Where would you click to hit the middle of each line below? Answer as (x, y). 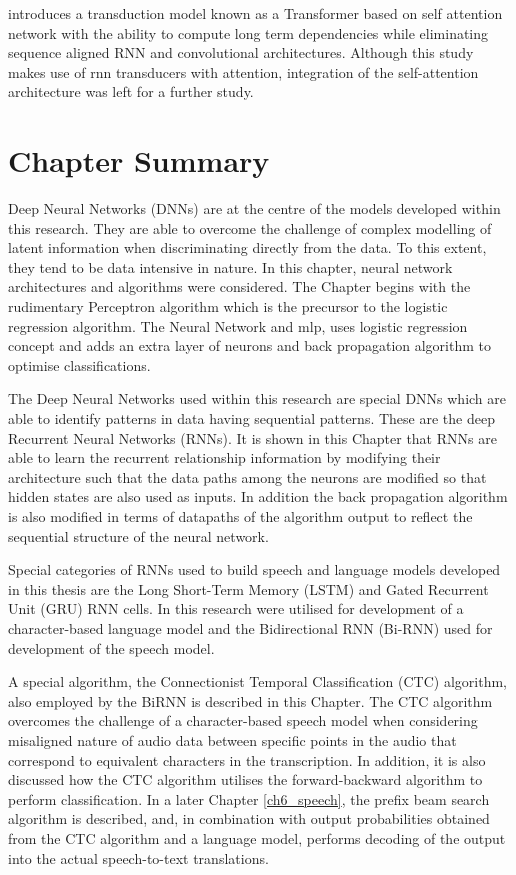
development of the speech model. (111, 647)
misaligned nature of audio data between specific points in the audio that (232, 739)
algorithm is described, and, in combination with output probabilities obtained (249, 818)
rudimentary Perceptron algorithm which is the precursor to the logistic (228, 306)
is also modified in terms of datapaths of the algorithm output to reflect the (240, 516)
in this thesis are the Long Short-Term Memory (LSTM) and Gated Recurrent (248, 588)
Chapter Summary (139, 160)
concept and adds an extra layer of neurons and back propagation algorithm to (249, 345)
